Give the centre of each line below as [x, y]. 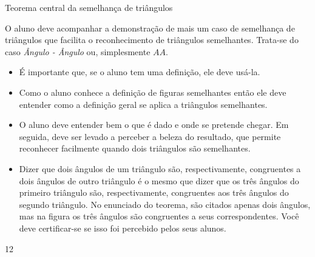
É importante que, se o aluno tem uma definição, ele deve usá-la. [140, 72]
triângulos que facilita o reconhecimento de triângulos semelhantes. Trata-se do [152, 40]
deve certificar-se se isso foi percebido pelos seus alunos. [123, 228]
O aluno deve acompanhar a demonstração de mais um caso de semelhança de [150, 28]
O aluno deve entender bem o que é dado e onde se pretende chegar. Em [154, 125]
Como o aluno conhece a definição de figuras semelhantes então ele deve [153, 92]
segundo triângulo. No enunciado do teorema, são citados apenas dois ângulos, [165, 204]
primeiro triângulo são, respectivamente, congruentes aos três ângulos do [154, 192]
